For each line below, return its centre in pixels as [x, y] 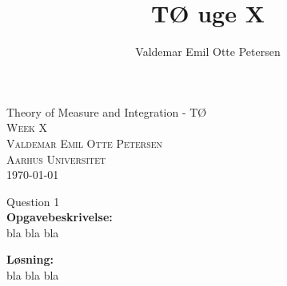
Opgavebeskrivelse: [60, 217]
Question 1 [33, 201]
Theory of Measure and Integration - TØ [107, 111]
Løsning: [30, 259]
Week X [27, 127]
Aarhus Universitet [56, 159]
